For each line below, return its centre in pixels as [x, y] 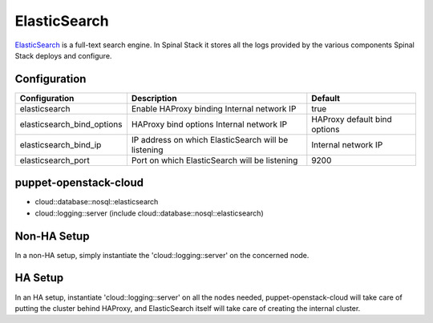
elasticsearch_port [55, 160]
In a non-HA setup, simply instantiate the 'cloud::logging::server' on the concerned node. [162, 255]
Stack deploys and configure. [63, 55]
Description [154, 98]
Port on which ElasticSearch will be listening [214, 160]
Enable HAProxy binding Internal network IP [214, 108]
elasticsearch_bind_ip [61, 144]
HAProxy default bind [352, 119]
